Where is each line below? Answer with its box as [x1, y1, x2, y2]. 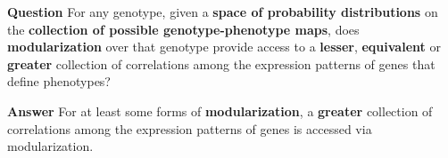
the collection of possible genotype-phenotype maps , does [7, 20, 360, 38]
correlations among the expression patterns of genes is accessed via [7, 119, 372, 138]
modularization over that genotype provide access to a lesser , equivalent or [7, 37, 441, 56]
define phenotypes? [7, 72, 111, 91]
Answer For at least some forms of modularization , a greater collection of [7, 101, 433, 120]
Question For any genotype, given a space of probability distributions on [7, 3, 438, 20]
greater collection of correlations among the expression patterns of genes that [7, 54, 436, 73]
